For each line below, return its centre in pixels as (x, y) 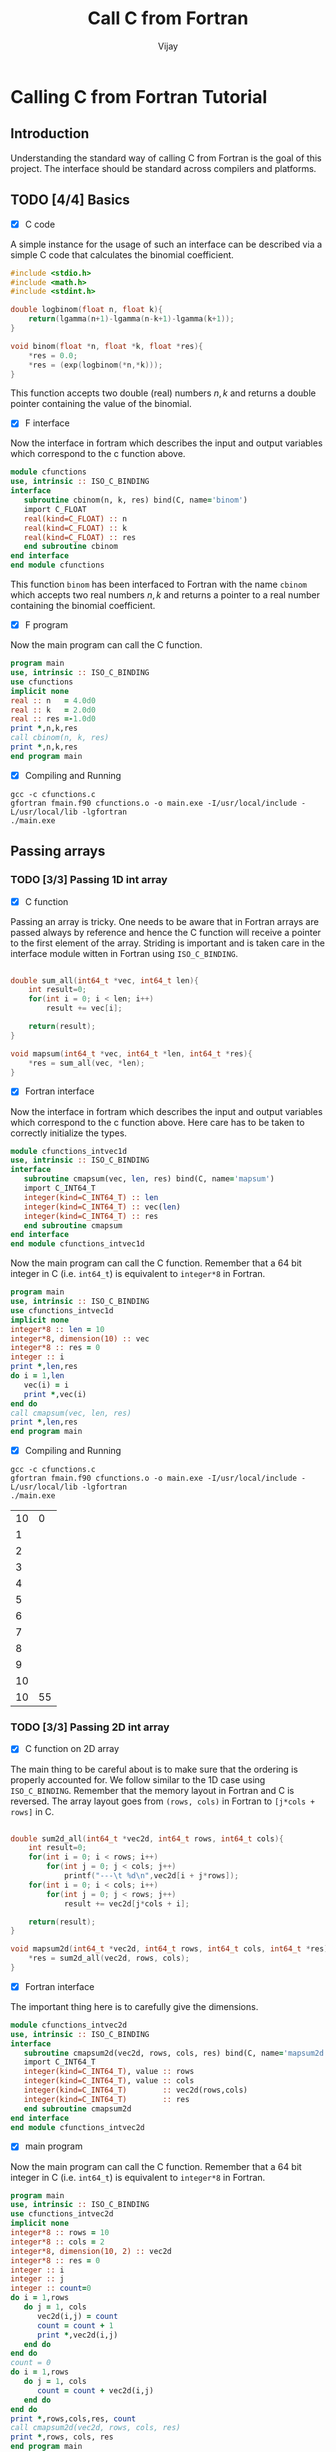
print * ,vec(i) (55, 1394)
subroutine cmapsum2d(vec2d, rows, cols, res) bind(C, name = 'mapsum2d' (176, 2053)
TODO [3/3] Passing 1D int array (89, 880)
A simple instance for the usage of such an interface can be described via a (166, 244)
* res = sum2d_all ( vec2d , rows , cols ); (109, 1958)
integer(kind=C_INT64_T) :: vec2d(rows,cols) (135, 2090)
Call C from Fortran (168, 18)
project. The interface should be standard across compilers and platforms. (163, 168)
